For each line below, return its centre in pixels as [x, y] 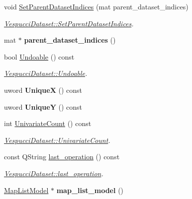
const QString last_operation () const [62, 157]
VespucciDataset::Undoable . [46, 73]
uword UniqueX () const [43, 90]
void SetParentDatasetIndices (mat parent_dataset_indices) [96, 6]
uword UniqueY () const [43, 106]
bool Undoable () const [39, 56]
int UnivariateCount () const [48, 123]
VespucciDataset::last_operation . [54, 173]
